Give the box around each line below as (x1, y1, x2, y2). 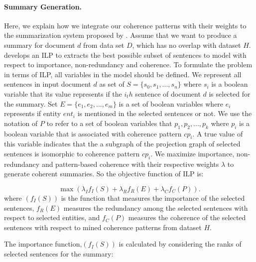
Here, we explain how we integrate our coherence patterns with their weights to (4, 20, 247, 30)
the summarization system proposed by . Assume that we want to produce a (4, 30, 237, 40)
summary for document (4, 39, 75, 50)
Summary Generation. (4, 1, 82, 11)
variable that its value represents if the (4, 88, 122, 99)
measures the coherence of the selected (128, 212, 246, 223)
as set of (99, 79, 125, 89)
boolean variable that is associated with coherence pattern (4, 128, 182, 138)
